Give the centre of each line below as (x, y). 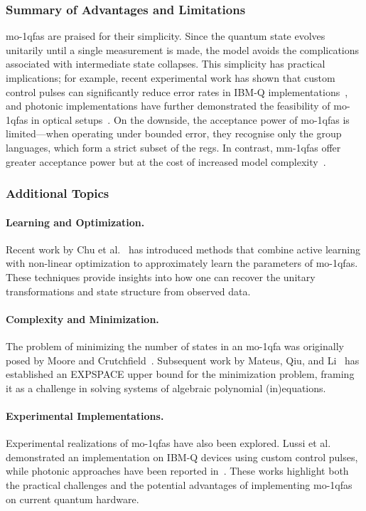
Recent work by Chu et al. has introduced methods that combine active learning (183, 249)
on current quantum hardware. (72, 499)
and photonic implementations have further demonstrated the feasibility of (168, 106)
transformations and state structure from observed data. (128, 291)
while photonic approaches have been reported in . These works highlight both (177, 471)
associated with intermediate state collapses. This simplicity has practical (166, 64)
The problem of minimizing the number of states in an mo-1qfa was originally (175, 346)
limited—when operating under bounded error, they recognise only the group (174, 133)
